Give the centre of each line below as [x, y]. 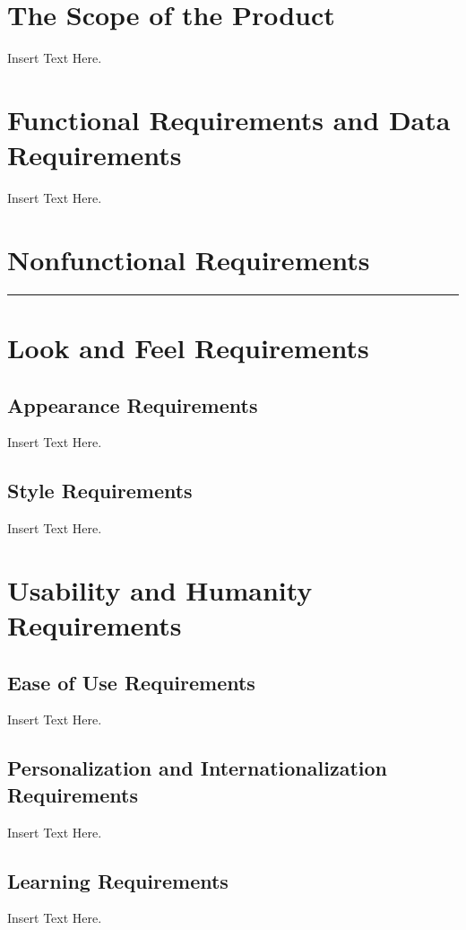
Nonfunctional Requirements [189, 259]
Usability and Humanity [160, 589]
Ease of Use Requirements [131, 682]
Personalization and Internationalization [197, 768]
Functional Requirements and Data [229, 119]
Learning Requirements [118, 880]
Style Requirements [100, 491]
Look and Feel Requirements [188, 347]
